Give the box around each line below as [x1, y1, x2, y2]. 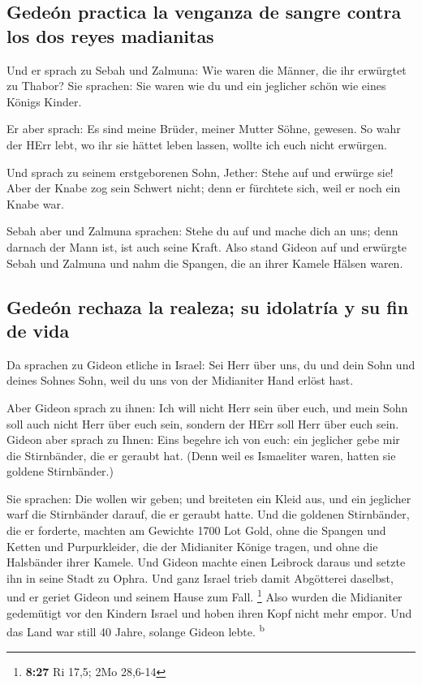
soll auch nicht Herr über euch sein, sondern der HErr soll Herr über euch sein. [6, 415, 399, 432]
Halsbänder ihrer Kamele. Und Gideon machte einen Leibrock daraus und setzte [6, 554, 406, 571]
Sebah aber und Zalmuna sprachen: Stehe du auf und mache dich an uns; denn [6, 222, 398, 239]
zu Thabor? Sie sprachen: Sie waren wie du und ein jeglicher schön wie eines [6, 77, 386, 94]
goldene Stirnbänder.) [6, 463, 114, 480]
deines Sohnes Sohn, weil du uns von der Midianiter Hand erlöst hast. [6, 372, 354, 389]
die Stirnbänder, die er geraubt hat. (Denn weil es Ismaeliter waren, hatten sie [6, 446, 396, 463]
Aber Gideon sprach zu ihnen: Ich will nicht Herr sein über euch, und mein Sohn [6, 399, 408, 416]
